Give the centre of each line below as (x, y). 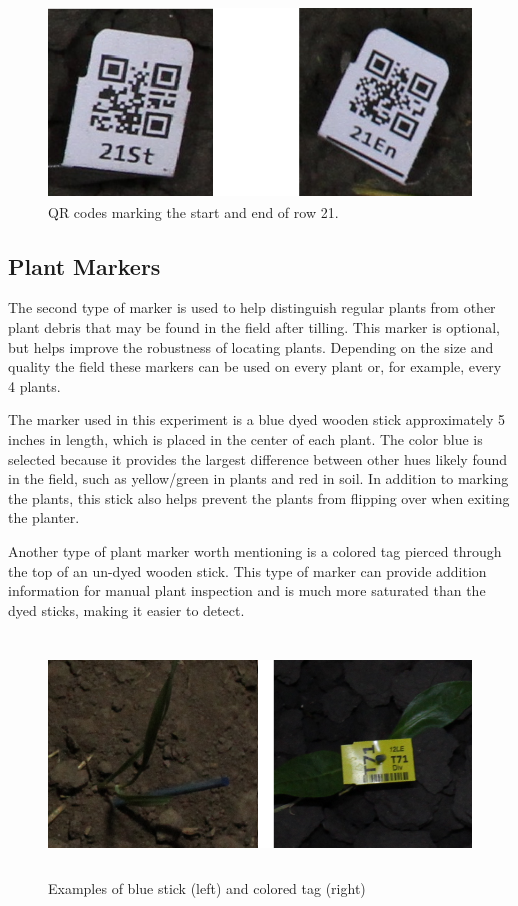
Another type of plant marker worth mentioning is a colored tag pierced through (255, 550)
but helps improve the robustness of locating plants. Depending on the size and (251, 346)
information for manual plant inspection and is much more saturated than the (247, 590)
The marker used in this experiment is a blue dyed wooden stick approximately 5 (257, 419)
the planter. (44, 517)
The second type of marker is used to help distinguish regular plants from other (252, 307)
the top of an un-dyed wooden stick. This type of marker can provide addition (247, 570)
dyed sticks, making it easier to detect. (126, 609)
